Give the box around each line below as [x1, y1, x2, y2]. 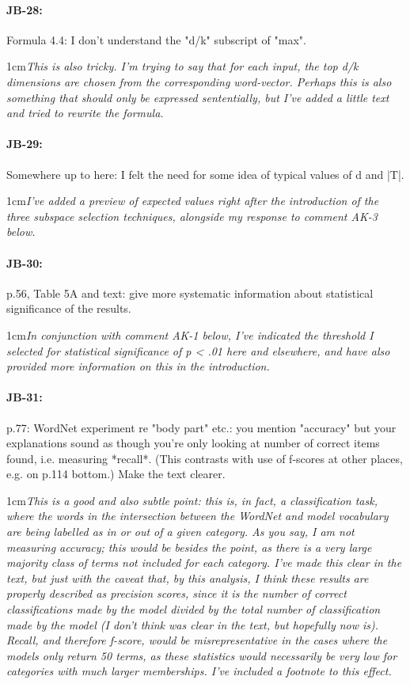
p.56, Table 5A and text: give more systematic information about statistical [6, 284, 374, 301]
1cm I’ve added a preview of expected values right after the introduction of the [6, 192, 379, 209]
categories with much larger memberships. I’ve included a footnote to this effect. [6, 663, 392, 679]
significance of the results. [6, 300, 131, 317]
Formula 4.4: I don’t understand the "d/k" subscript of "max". [6, 31, 306, 47]
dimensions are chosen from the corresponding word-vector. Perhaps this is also [6, 73, 392, 89]
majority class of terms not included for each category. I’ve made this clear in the [6, 554, 402, 571]
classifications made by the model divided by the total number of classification [6, 601, 381, 617]
